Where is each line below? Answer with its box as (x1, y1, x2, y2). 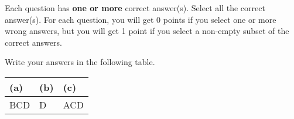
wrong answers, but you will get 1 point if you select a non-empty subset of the (5, 25, 289, 37)
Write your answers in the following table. (5, 56, 155, 68)
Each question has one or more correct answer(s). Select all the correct (5, 2, 265, 13)
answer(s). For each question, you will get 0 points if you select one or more (5, 13, 276, 25)
